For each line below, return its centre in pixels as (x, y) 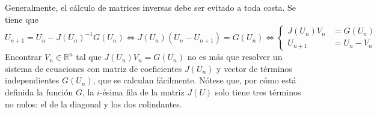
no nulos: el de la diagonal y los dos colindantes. (93, 103)
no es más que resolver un (235, 57)
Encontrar (23, 57)
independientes (32, 80)
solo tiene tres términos (258, 91)
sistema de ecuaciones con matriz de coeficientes (93, 68)
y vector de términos (254, 68)
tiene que (22, 19)
